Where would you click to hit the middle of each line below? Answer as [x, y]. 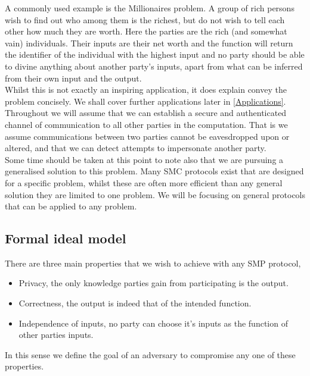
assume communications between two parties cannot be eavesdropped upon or [147, 136]
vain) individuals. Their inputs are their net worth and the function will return [149, 43]
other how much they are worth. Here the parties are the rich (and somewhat [146, 31]
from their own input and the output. [73, 78]
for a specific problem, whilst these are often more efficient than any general [144, 182]
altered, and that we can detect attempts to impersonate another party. [136, 148]
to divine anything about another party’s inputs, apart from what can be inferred [154, 66]
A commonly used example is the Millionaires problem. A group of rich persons [150, 8]
